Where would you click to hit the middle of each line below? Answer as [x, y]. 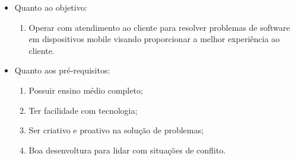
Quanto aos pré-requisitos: [62, 70]
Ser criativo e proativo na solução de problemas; [116, 130]
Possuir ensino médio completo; [86, 90]
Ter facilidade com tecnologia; [83, 110]
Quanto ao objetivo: [51, 7]
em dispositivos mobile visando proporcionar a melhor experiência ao [154, 39]
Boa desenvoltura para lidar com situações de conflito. [127, 150]
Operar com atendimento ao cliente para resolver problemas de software [159, 27]
